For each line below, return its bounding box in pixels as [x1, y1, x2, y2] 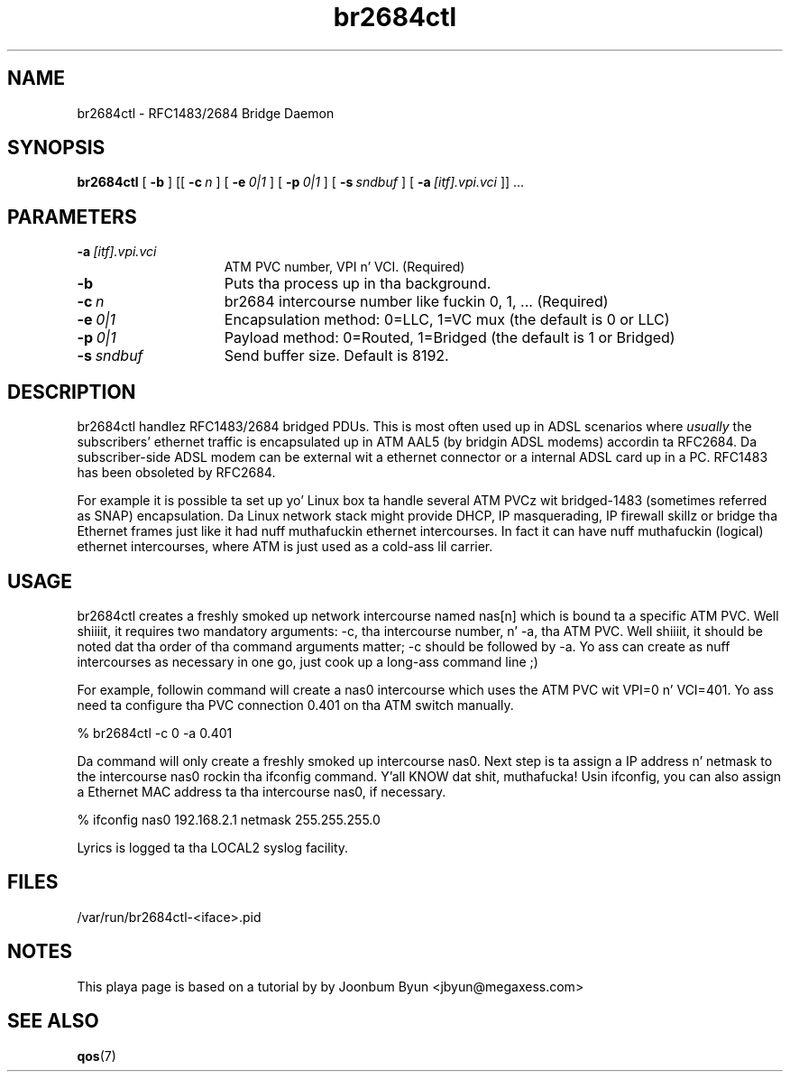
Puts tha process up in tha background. [224, 274, 491, 293]
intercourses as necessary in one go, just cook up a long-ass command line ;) [77, 653, 538, 669]
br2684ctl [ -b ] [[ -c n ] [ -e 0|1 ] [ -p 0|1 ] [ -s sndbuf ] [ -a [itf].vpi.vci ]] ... [77, 174, 525, 190]
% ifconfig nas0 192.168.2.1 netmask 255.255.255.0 [77, 811, 381, 827]
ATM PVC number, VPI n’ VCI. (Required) [224, 259, 465, 275]
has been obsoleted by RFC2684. [77, 465, 276, 481]
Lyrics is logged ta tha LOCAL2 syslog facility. [77, 839, 349, 855]
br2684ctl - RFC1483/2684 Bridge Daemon [77, 105, 335, 121]
